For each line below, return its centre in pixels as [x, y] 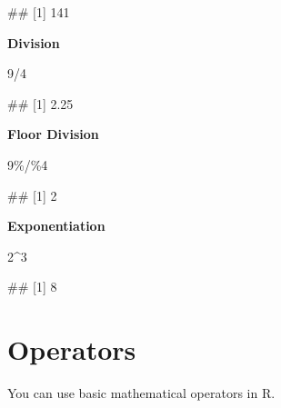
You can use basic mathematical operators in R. [141, 393]
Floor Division [53, 134]
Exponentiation [56, 226]
